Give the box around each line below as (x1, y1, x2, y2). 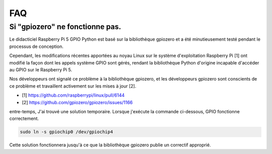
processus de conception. (9, 43, 64, 49)
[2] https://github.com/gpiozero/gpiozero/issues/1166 (22, 99, 133, 105)
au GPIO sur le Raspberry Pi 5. (9, 66, 73, 72)
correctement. (9, 116, 39, 122)
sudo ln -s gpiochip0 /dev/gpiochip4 (20, 129, 113, 135)
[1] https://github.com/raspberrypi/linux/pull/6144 (22, 92, 125, 98)
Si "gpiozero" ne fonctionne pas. (9, 22, 121, 31)
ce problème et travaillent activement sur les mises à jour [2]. (9, 83, 137, 89)
